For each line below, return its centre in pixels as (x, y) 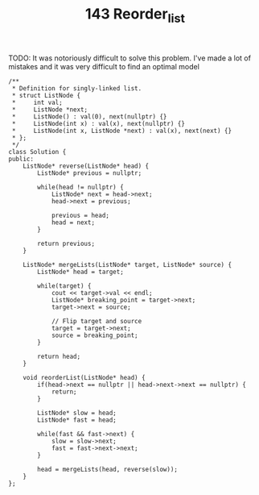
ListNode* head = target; (81, 272)
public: (21, 159)
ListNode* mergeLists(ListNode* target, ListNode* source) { (127, 264)
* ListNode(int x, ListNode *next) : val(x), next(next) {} (121, 131)
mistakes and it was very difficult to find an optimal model (104, 66)
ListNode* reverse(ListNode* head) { (86, 166)
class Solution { (37, 152)
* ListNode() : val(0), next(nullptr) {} (89, 116)
